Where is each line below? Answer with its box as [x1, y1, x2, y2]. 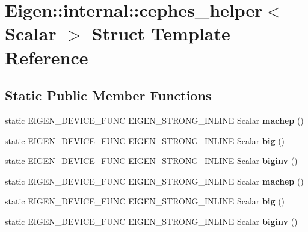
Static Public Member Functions [5, 86, 212, 105]
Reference [5, 44, 88, 69]
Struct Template [91, 21, 230, 46]
